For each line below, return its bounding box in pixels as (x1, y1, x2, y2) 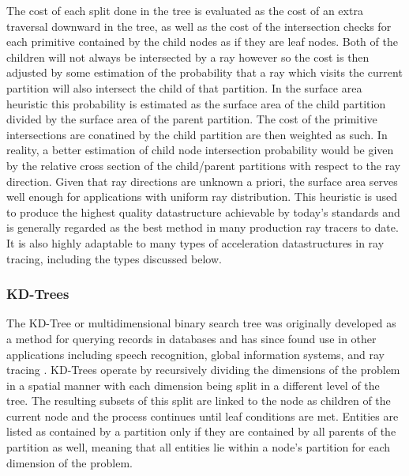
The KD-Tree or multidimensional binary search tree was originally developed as (6, 315, 396, 331)
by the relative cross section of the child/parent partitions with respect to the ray (6, 157, 401, 173)
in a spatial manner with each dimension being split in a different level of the (6, 376, 380, 393)
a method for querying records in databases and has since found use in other (6, 330, 377, 346)
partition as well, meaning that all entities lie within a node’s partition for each (6, 439, 391, 455)
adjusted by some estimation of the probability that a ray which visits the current (6, 64, 403, 81)
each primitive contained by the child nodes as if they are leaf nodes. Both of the (6, 33, 398, 50)
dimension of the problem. (6, 454, 133, 470)
